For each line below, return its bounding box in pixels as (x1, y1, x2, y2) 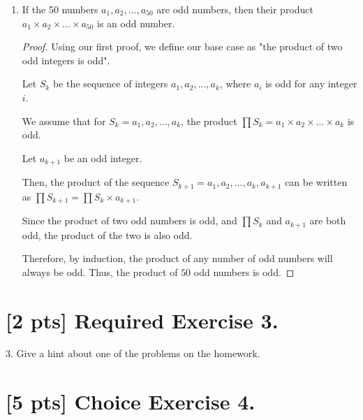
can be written (285, 175, 348, 189)
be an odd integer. (64, 150, 142, 165)
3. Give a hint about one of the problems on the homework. (6, 346, 260, 361)
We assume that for (22, 113, 106, 128)
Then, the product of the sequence (22, 175, 170, 189)
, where (219, 76, 251, 91)
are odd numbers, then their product (156, 2, 313, 16)
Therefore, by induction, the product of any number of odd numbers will (22, 251, 333, 266)
